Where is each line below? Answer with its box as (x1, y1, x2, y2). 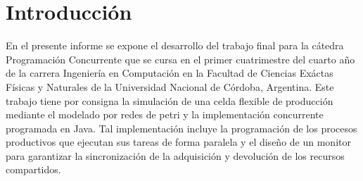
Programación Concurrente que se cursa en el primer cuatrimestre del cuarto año (6, 51, 355, 66)
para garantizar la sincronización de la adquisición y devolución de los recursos (6, 148, 345, 163)
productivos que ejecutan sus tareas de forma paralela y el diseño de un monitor (6, 135, 351, 149)
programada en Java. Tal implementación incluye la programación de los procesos (6, 120, 357, 135)
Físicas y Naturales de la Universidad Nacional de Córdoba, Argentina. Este (6, 79, 334, 94)
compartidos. (6, 162, 61, 177)
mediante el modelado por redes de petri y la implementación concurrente (6, 107, 324, 122)
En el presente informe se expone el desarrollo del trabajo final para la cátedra (6, 38, 344, 53)
